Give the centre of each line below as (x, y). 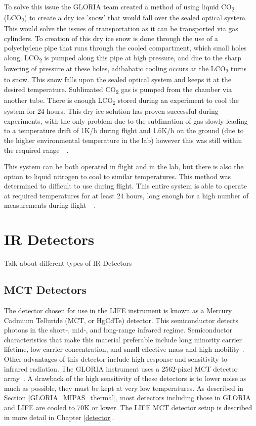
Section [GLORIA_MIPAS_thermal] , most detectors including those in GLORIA (128, 398)
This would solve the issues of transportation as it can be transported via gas (121, 28)
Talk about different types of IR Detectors (68, 263)
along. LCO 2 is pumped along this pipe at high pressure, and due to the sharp (123, 58)
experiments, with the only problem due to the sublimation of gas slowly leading (126, 120)
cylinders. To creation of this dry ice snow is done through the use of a (111, 38)
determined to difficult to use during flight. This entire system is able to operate (126, 186)
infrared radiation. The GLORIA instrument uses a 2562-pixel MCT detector (121, 368)
